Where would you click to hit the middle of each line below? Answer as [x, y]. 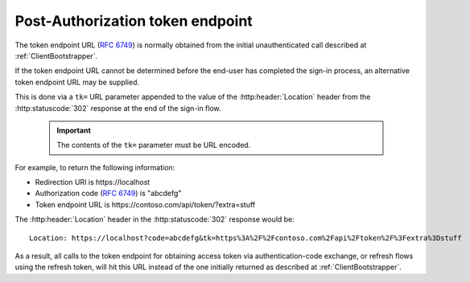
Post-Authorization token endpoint [134, 21]
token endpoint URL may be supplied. [77, 82]
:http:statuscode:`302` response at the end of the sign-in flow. [118, 108]
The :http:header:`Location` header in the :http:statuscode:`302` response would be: [155, 219]
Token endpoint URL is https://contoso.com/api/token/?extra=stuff [145, 204]
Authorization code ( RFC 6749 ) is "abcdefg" [108, 194]
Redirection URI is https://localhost [93, 182]
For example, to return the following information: [95, 167]
